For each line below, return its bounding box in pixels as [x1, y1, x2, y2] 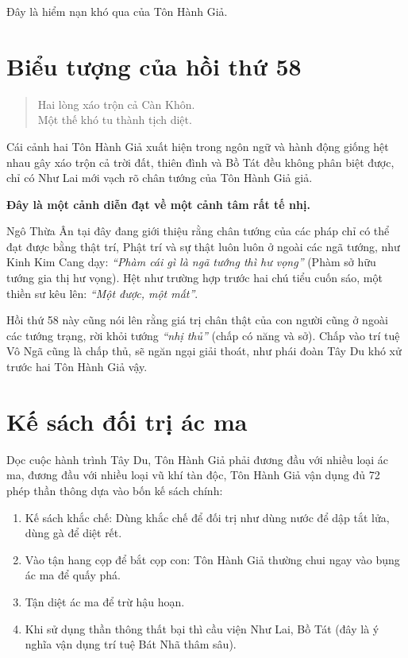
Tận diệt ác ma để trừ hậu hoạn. [25, 593, 185, 610]
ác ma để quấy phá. [25, 567, 121, 583]
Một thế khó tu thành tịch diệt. [37, 111, 192, 128]
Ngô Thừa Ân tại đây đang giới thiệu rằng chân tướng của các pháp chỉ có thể [6, 223, 390, 239]
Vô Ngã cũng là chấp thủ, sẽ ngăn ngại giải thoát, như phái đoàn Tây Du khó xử [6, 343, 402, 359]
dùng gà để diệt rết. [25, 524, 122, 541]
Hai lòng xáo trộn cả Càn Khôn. [37, 95, 195, 112]
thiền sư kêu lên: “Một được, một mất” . [6, 284, 198, 301]
